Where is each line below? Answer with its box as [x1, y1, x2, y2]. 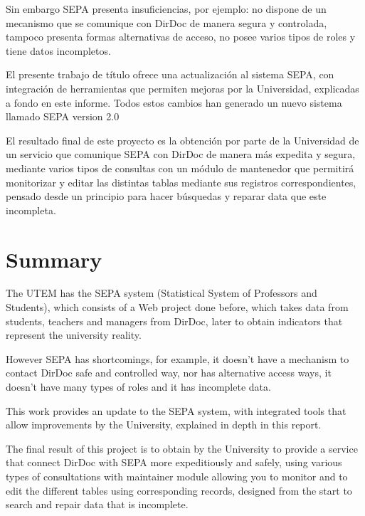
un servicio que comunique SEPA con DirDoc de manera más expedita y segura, [6, 147, 356, 162]
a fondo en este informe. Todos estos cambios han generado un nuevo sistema [6, 95, 342, 110]
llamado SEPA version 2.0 [6, 109, 120, 124]
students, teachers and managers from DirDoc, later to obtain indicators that [6, 313, 343, 328]
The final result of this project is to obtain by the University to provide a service [6, 441, 358, 456]
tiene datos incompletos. [6, 43, 111, 58]
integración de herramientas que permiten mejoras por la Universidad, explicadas [6, 80, 359, 95]
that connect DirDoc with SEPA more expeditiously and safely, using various [6, 455, 342, 470]
